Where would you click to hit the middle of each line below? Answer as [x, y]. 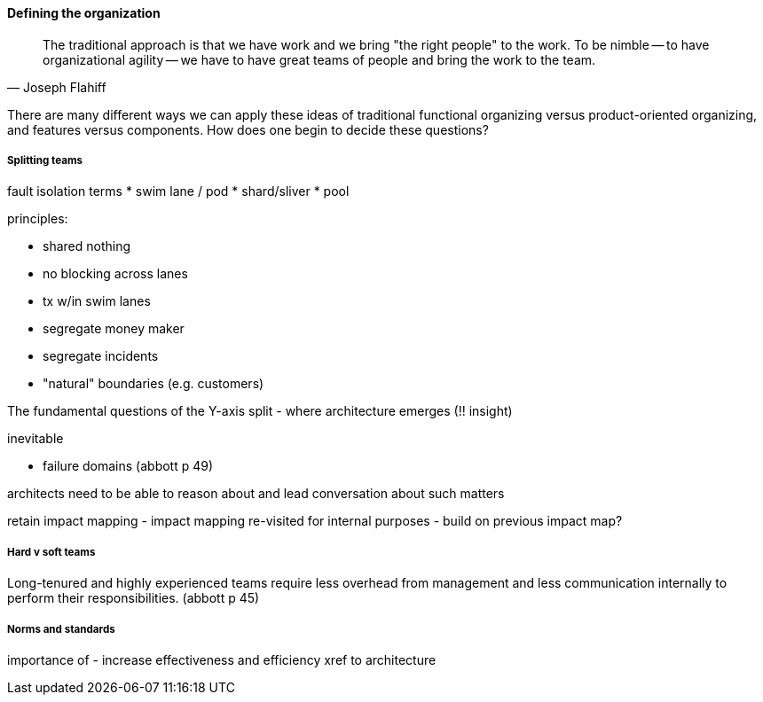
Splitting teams [45, 160]
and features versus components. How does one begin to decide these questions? [248, 129]
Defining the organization [84, 13]
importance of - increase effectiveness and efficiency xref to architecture [222, 659]
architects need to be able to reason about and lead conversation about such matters [256, 494]
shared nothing [87, 246]
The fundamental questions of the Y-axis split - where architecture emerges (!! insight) [260, 411]
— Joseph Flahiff [57, 87]
